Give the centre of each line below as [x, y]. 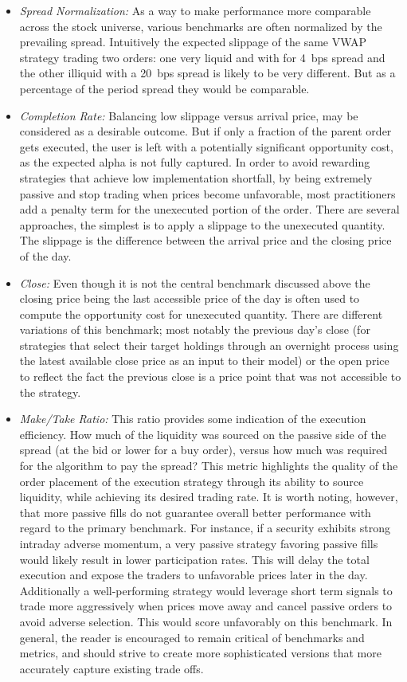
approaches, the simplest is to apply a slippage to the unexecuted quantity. [202, 224]
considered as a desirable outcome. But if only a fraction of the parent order [205, 131]
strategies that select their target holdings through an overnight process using [209, 345]
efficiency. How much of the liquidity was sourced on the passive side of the [203, 434]
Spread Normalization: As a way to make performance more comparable [195, 10]
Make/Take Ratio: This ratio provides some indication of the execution [193, 419]
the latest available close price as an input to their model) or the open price [204, 361]
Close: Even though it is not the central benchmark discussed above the [195, 282]
